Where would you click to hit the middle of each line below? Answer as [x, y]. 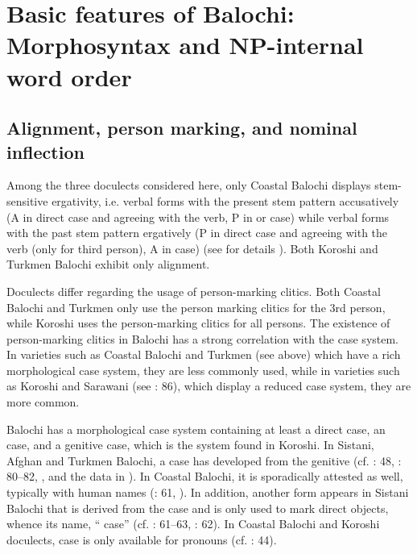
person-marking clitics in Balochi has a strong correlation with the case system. [203, 338]
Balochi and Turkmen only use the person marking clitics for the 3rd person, [196, 307]
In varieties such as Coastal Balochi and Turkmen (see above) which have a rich [204, 354]
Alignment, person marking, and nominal [182, 128]
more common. [43, 402]
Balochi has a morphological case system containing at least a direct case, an [196, 429]
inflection [45, 151]
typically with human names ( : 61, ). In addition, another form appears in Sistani [208, 492]
